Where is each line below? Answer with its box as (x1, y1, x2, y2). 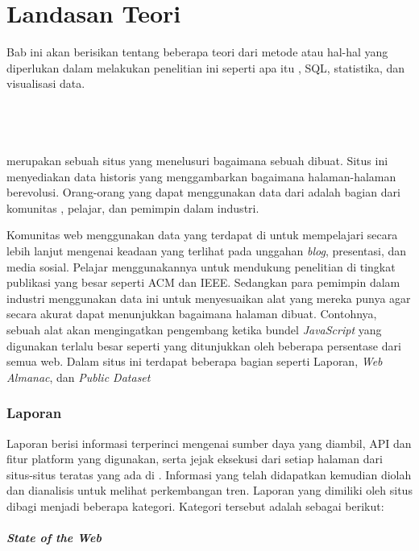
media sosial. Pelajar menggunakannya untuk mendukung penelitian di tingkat (6, 258, 396, 275)
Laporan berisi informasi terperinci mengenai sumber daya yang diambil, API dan (6, 434, 412, 451)
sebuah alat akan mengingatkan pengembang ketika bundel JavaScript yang (6, 321, 382, 338)
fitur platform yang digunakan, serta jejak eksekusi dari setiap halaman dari (6, 450, 383, 467)
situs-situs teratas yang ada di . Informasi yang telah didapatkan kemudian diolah (6, 466, 412, 483)
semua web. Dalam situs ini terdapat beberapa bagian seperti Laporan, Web (6, 353, 383, 370)
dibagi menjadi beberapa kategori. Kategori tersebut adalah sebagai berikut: (6, 498, 384, 515)
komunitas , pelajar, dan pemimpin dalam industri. (6, 199, 259, 216)
